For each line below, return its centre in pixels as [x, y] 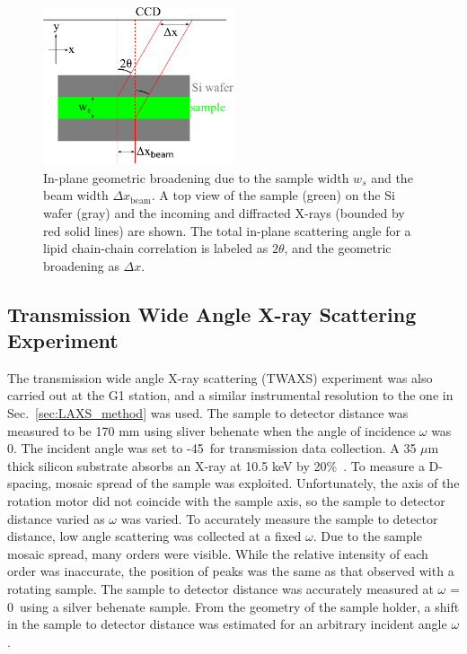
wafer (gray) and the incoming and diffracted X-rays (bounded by [224, 212]
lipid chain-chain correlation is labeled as [156, 248]
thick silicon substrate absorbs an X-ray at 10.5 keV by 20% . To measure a [216, 465]
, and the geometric [338, 248]
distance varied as [56, 518]
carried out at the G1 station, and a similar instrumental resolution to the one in [230, 395]
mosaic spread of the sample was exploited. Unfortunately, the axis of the [257, 483]
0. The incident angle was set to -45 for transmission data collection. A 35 [212, 448]
